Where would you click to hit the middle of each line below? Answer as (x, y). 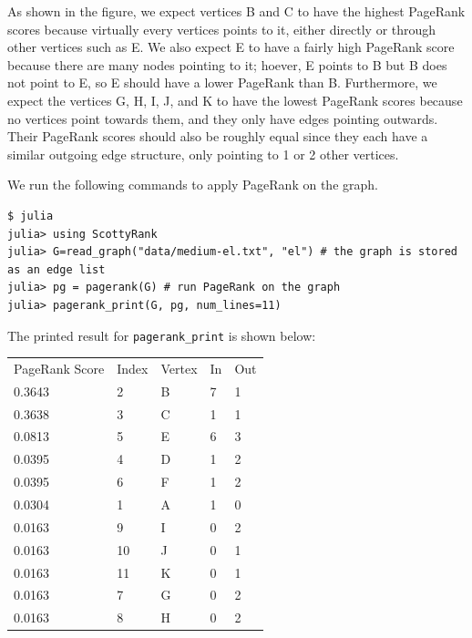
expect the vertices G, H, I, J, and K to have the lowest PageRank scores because (235, 100)
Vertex (179, 368)
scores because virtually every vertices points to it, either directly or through (222, 29)
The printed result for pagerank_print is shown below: (162, 335)
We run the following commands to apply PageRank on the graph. (193, 185)
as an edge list (56, 269)
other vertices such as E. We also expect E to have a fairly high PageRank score (231, 47)
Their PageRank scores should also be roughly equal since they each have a (218, 136)
